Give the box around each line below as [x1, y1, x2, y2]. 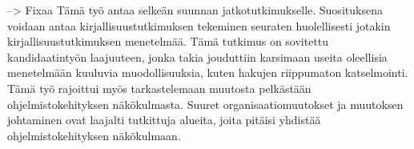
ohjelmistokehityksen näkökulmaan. [7, 127, 181, 143]
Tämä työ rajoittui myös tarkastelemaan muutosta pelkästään [7, 79, 312, 96]
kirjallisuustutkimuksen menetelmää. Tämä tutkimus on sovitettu [7, 33, 329, 50]
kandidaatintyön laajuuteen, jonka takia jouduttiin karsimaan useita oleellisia [7, 48, 388, 65]
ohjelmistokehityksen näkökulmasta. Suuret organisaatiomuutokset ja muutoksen [7, 95, 404, 112]
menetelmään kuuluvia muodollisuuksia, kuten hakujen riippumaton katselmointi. [7, 64, 408, 81]
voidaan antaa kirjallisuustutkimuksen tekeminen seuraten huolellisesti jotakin [7, 17, 391, 34]
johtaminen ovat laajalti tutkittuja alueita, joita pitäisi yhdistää [7, 111, 321, 128]
